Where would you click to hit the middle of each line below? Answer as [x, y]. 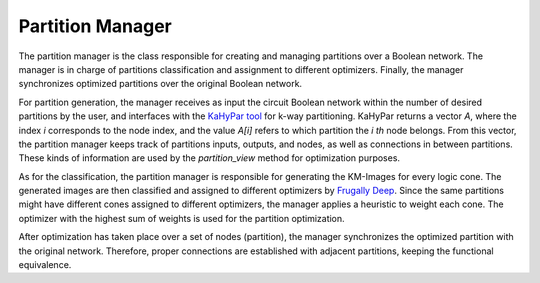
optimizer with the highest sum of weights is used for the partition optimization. [181, 218]
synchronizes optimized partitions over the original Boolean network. [160, 84]
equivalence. [45, 265]
